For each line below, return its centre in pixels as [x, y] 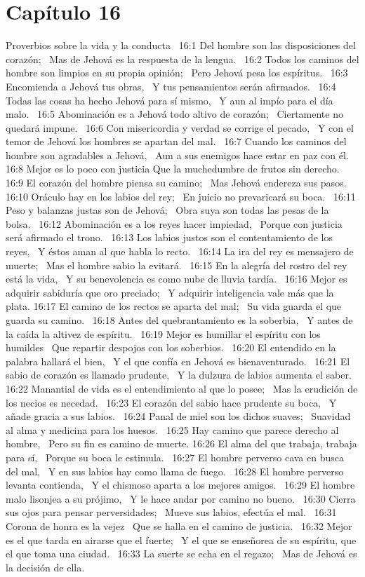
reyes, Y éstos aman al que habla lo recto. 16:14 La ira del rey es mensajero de [180, 251]
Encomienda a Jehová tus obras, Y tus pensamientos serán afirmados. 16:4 [171, 86]
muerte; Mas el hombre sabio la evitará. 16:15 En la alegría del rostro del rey [177, 265]
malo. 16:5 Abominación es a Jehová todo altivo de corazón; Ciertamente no [174, 114]
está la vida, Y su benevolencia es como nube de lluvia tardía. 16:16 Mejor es [177, 279]
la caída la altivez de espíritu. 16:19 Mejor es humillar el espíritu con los [163, 333]
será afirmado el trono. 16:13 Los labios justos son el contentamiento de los [169, 237]
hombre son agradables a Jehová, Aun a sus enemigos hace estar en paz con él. [177, 155]
